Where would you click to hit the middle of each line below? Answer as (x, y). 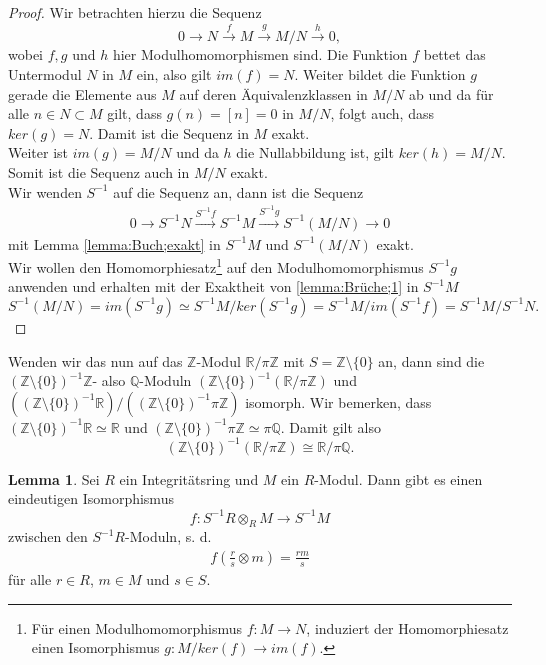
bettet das (454, 54)
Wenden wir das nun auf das (95, 360)
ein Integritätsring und (189, 478)
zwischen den (48, 536)
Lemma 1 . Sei (54, 478)
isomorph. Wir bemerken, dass (338, 401)
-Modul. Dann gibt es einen (398, 478)
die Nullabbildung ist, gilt (315, 152)
